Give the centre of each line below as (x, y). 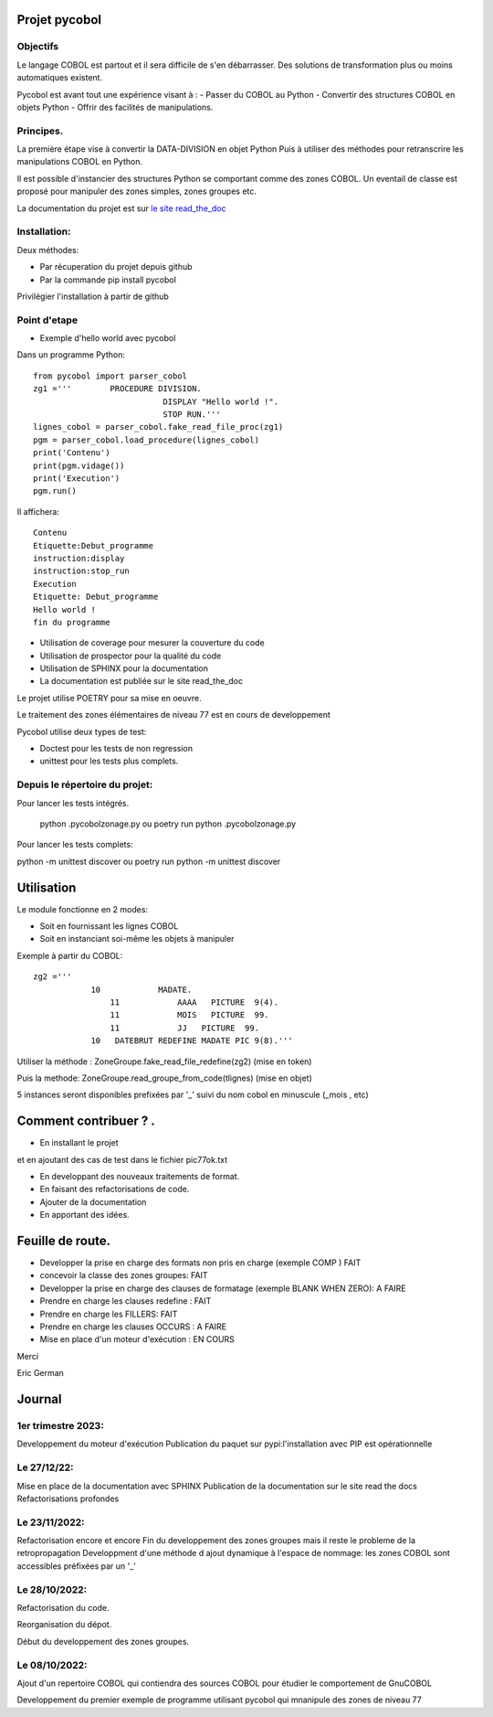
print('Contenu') (72, 453)
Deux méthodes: (48, 250)
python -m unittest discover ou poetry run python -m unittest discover (149, 861)
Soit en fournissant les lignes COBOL (109, 926)
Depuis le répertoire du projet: (85, 784)
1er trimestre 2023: (60, 1426)
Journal (39, 1399)
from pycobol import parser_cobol (110, 376)
